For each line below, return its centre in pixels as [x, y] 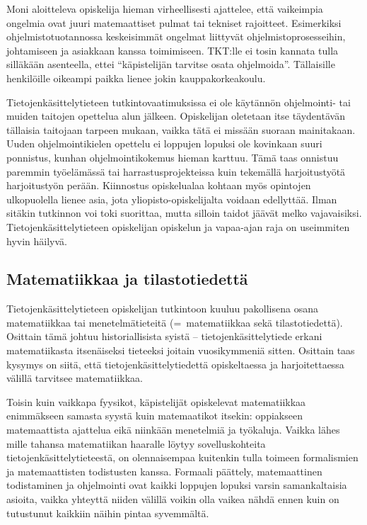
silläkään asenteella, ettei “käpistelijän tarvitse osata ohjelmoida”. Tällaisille [171, 64]
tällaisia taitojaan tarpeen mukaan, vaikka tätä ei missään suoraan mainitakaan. [181, 129]
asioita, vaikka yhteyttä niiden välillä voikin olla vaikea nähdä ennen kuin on [173, 499]
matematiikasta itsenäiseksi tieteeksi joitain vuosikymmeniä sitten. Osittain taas [181, 350]
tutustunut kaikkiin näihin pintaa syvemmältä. [108, 513]
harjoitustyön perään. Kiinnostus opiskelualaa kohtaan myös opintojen [159, 185]
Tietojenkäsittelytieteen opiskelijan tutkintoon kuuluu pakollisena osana [162, 309]
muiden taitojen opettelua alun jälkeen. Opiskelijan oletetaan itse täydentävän [176, 116]
